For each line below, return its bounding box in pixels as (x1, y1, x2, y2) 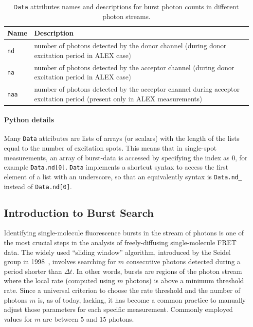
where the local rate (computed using (4, 275, 115, 286)
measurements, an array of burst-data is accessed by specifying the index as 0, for (4, 152, 248, 162)
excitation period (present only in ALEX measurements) (34, 93, 202, 103)
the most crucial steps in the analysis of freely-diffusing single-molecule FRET (4, 237, 236, 248)
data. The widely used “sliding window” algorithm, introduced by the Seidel (4, 247, 231, 257)
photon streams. (102, 11, 151, 21)
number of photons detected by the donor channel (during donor (34, 40, 227, 51)
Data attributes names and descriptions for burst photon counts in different (14, 1, 239, 11)
